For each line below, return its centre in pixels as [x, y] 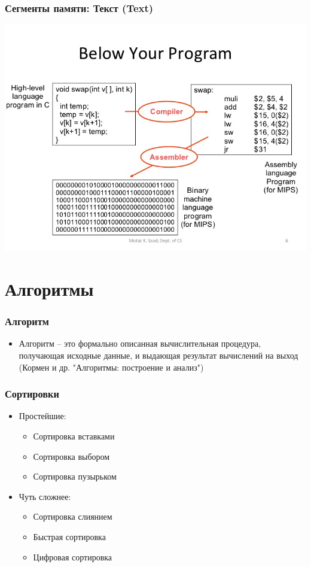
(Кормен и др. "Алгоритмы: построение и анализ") [111, 367]
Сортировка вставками [74, 436]
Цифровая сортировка [73, 557]
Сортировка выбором [71, 456]
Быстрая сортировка [69, 536]
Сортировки [32, 394]
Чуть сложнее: [45, 496]
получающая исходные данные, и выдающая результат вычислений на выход [158, 355]
